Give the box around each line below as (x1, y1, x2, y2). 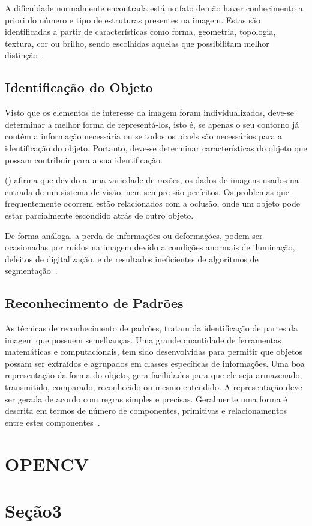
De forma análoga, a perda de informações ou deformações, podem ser (5, 229, 263, 241)
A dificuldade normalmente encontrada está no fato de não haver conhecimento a (5, 2, 303, 14)
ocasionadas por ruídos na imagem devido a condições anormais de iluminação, (5, 241, 295, 253)
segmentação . (5, 264, 58, 277)
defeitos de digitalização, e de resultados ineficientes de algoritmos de (5, 252, 259, 265)
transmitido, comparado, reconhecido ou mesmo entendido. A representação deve (5, 381, 302, 393)
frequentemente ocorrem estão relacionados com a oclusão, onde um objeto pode (5, 197, 300, 210)
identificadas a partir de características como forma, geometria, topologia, (5, 25, 276, 38)
